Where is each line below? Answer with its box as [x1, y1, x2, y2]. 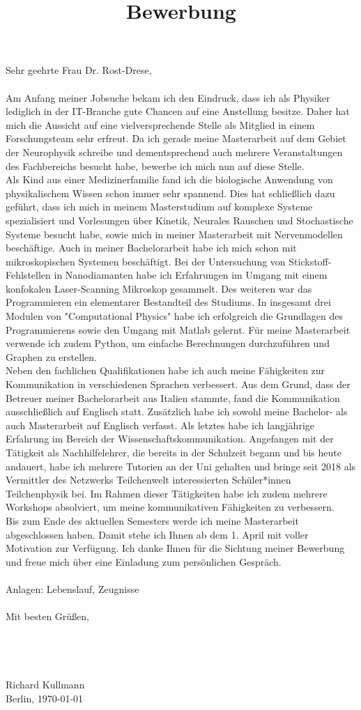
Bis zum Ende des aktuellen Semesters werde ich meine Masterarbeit [6, 513, 299, 527]
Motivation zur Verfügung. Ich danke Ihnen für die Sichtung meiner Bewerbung [6, 541, 345, 555]
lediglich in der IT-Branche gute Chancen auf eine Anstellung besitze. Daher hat [6, 104, 350, 118]
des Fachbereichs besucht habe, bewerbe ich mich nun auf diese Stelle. [6, 158, 305, 173]
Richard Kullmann [6, 677, 85, 692]
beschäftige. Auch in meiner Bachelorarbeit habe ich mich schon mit [6, 240, 297, 255]
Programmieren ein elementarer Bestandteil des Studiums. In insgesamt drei [6, 295, 331, 309]
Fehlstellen [6, 268, 51, 282]
